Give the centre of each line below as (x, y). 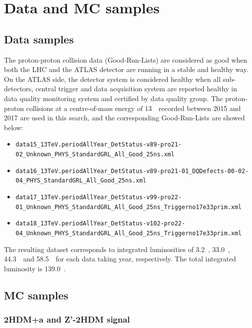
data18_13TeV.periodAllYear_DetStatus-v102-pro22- (100, 224)
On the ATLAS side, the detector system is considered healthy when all (112, 79)
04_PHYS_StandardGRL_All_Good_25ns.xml (81, 181)
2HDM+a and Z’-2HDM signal (67, 319)
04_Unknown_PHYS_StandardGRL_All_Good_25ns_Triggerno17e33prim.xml (128, 233)
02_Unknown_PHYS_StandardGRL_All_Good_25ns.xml (95, 154)
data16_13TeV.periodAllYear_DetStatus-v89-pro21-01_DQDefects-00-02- (132, 171)
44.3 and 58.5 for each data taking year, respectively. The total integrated (120, 259)
